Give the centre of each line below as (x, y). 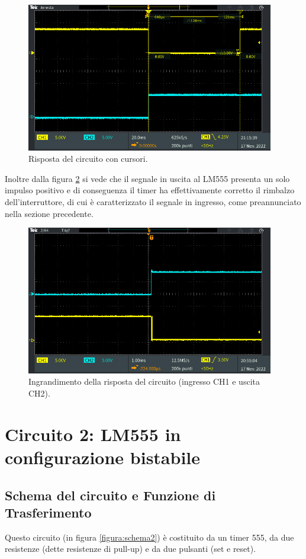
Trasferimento (48, 512)
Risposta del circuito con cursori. (88, 159)
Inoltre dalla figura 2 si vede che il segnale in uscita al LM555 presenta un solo (147, 178)
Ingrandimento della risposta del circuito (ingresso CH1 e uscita (144, 381)
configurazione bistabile (103, 457)
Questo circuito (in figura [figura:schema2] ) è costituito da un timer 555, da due (149, 537)
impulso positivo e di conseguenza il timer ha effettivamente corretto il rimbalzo (150, 190)
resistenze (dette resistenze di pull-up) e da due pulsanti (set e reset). (131, 549)
